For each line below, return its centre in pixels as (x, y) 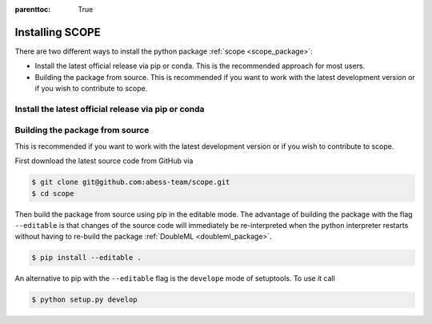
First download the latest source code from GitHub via (104, 161)
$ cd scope (53, 193)
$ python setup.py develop (84, 300)
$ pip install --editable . (86, 258)
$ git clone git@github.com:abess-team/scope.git (131, 182)
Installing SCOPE (58, 32)
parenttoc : (33, 9)
